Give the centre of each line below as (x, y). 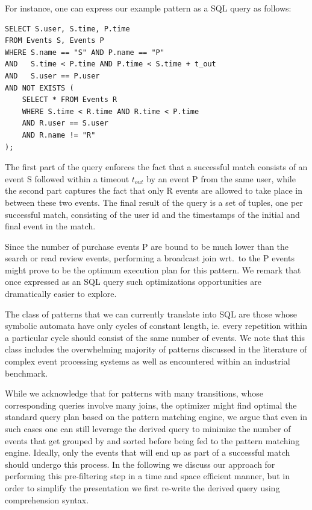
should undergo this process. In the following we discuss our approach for (140, 464)
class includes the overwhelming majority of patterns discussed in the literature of (156, 349)
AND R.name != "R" (59, 135)
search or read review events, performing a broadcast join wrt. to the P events (150, 258)
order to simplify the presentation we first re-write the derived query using (142, 487)
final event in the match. (50, 226)
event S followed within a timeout (67, 178)
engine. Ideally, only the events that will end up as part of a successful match (148, 452)
